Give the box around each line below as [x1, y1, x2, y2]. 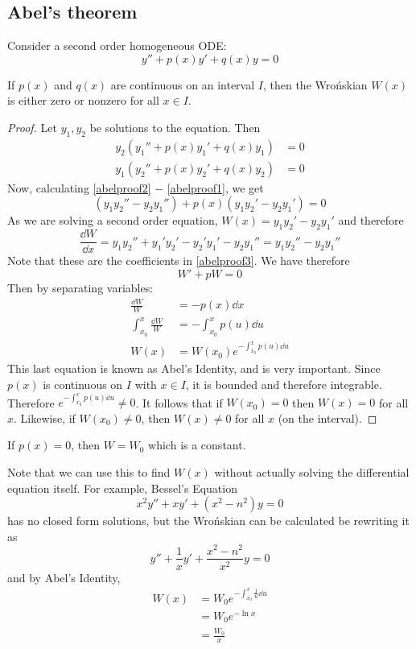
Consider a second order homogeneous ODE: [7, 37, 227, 54]
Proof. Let [7, 118, 57, 135]
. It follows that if [135, 394, 223, 411]
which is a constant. [148, 436, 246, 453]
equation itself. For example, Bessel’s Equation [7, 479, 237, 496]
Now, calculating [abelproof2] [7, 179, 151, 196]
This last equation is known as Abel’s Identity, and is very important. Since [7, 360, 381, 377]
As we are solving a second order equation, [7, 212, 218, 229]
